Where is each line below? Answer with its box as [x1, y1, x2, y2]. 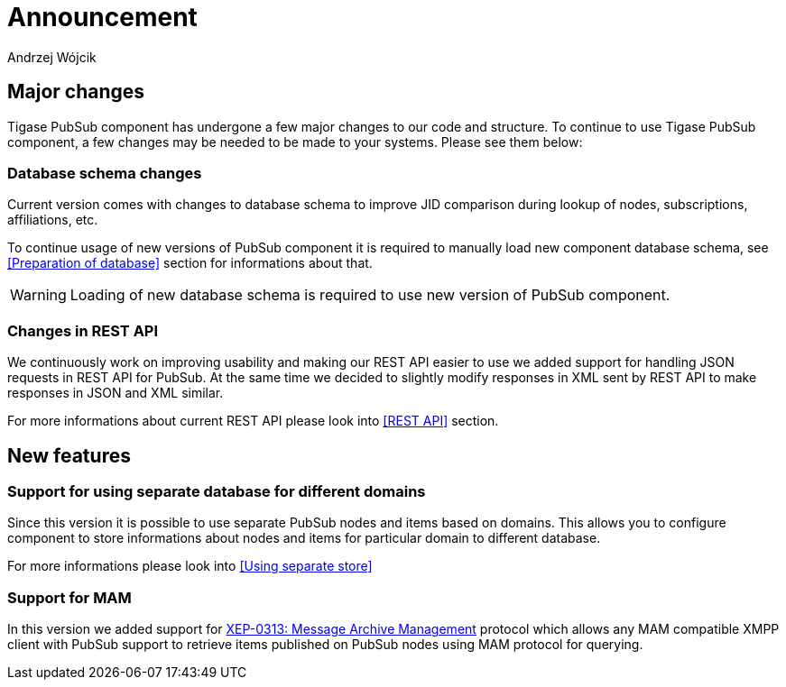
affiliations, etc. [7, 212, 98, 228]
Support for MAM [7, 588, 132, 607]
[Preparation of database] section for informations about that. [7, 255, 373, 271]
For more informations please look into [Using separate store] [7, 558, 373, 574]
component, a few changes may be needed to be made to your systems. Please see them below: [7, 133, 583, 150]
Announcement [7, 2, 198, 32]
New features [7, 444, 131, 467]
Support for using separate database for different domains [7, 481, 426, 500]
